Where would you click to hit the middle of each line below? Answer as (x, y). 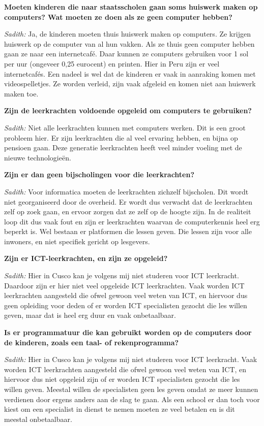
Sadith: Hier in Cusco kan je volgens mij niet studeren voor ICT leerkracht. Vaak (131, 359)
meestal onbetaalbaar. (38, 419)
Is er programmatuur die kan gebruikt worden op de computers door (128, 332)
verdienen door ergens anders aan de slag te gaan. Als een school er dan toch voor (132, 399)
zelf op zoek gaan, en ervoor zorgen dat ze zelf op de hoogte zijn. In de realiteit (128, 211)
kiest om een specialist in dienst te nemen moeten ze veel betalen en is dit (120, 409)
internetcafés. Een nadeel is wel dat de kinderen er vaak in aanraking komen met (130, 73)
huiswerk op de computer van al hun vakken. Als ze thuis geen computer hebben (129, 43)
